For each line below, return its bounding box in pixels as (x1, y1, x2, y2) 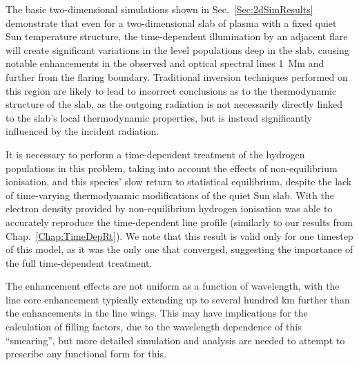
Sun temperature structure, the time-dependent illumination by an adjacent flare (6, 29, 348, 44)
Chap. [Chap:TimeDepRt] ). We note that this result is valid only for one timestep (6, 228, 353, 243)
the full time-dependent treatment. (6, 255, 153, 270)
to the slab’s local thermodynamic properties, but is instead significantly (6, 110, 312, 124)
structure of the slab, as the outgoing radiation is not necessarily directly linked (6, 97, 342, 111)
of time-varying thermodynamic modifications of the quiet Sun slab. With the (6, 187, 334, 202)
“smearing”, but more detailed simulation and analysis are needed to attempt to (6, 333, 345, 347)
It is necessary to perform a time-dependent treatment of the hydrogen (6, 147, 305, 161)
